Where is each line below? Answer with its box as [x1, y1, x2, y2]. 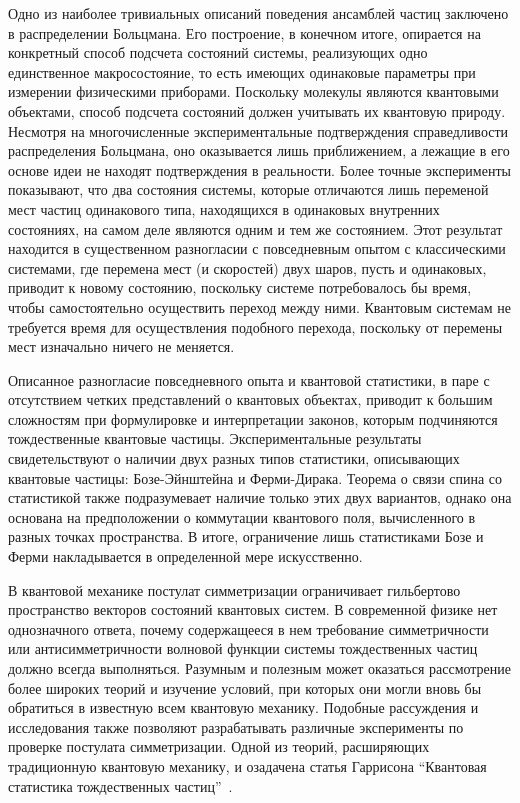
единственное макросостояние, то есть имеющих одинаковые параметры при [8, 61, 476, 82]
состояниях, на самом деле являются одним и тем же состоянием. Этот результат [8, 218, 503, 239]
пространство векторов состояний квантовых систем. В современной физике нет [8, 599, 498, 620]
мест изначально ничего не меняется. [8, 336, 235, 357]
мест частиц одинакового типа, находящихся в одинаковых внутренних [8, 198, 440, 219]
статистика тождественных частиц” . [8, 775, 233, 796]
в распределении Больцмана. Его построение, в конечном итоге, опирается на [8, 22, 481, 43]
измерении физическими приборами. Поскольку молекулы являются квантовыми [8, 81, 499, 102]
